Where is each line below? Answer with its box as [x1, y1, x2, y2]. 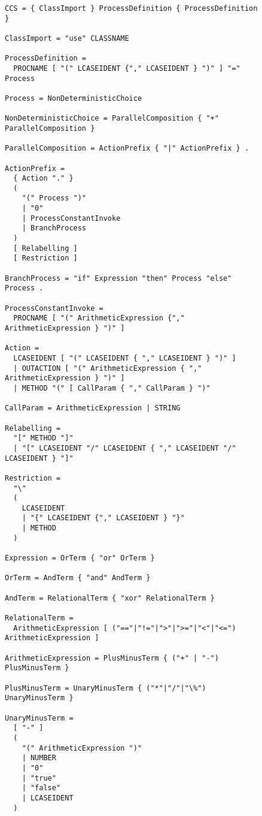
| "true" [22, 773, 56, 782]
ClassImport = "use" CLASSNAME [5, 34, 129, 43]
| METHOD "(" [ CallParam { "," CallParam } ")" [13, 383, 211, 392]
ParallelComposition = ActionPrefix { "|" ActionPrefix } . [5, 144, 249, 153]
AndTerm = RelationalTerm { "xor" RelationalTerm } [5, 593, 215, 602]
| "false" [22, 784, 61, 793]
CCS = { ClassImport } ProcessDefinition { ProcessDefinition [5, 4, 258, 13]
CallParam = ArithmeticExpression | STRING [5, 404, 181, 413]
